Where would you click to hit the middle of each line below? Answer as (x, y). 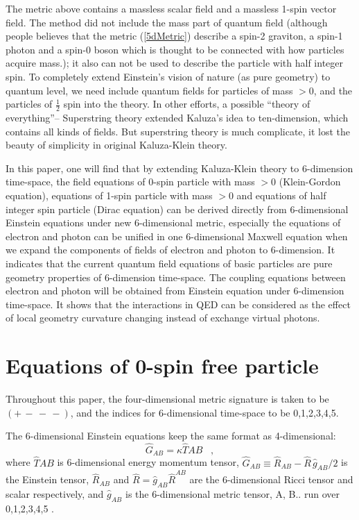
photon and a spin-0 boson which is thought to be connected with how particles (175, 49)
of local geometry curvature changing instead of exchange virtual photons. (163, 318)
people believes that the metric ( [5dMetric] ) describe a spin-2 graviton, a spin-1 (174, 36)
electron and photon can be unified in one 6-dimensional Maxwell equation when (177, 236)
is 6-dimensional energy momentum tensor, (148, 462)
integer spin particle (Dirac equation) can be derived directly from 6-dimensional (177, 209)
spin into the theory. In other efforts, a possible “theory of (187, 104)
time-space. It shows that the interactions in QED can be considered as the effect (178, 304)
